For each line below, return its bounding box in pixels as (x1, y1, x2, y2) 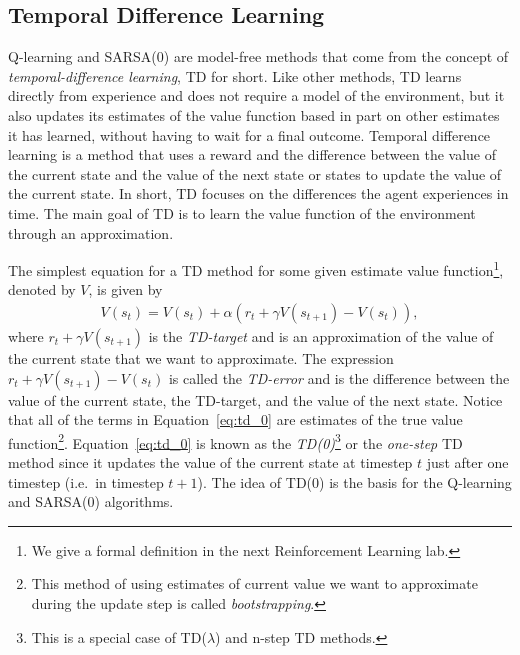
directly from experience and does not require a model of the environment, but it (8, 85, 505, 106)
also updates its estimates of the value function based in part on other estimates (8, 104, 500, 125)
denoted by (8, 279, 76, 300)
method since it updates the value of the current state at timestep (8, 452, 413, 473)
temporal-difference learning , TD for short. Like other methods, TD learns (8, 65, 462, 86)
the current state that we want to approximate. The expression (8, 348, 394, 369)
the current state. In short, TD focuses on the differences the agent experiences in (8, 183, 509, 204)
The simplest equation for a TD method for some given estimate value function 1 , (8, 257, 504, 280)
